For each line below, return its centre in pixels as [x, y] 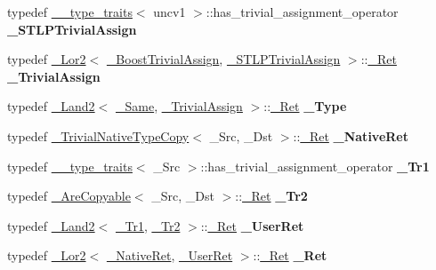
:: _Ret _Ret [290, 255]
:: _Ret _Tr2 [271, 196]
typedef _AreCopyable [69, 196]
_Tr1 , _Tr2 [148, 225]
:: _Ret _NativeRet [351, 135]
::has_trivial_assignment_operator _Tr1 [315, 166]
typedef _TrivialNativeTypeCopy [98, 135]
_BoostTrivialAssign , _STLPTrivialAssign [223, 59]
